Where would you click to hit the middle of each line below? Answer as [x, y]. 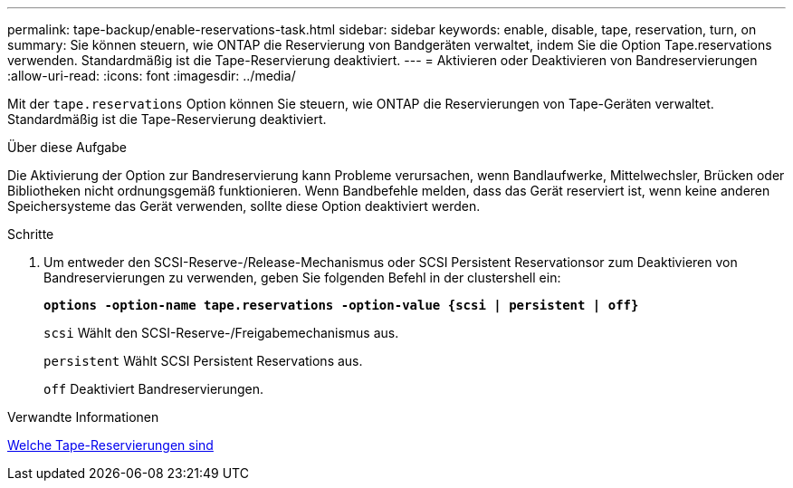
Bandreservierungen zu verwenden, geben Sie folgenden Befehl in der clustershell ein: [302, 277]
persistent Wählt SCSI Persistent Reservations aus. [203, 361]
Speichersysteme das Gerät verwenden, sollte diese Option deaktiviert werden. [244, 206]
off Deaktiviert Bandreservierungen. [153, 389]
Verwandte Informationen [83, 417]
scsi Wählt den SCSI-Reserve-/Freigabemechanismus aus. [221, 333]
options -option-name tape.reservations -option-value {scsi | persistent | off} [341, 305]
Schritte [31, 234]
